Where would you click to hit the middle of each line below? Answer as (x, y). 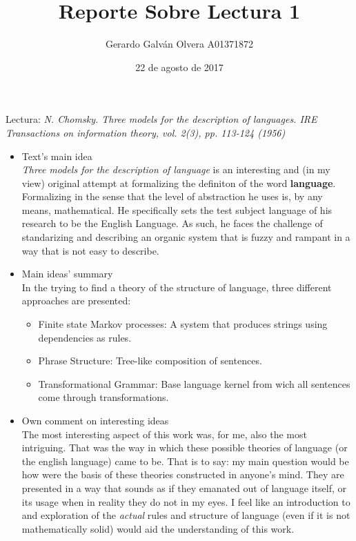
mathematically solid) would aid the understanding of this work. (158, 528)
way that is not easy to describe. (90, 250)
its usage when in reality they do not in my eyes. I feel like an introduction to (186, 501)
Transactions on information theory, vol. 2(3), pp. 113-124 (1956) (146, 132)
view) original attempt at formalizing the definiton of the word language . (179, 183)
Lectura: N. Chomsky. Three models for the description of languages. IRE (161, 119)
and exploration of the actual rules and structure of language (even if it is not (186, 515)
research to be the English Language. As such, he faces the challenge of (172, 223)
